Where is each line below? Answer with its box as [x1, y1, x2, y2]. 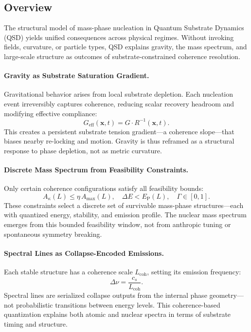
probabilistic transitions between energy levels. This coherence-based [16, 299, 220, 310]
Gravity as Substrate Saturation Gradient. [4, 70, 149, 81]
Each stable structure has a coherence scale [4, 267, 133, 276]
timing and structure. [4, 318, 68, 329]
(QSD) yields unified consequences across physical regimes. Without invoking [4, 32, 234, 42]
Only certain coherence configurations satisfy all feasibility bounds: [4, 183, 204, 193]
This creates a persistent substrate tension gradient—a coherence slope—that [4, 126, 234, 136]
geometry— [209, 290, 244, 300]
